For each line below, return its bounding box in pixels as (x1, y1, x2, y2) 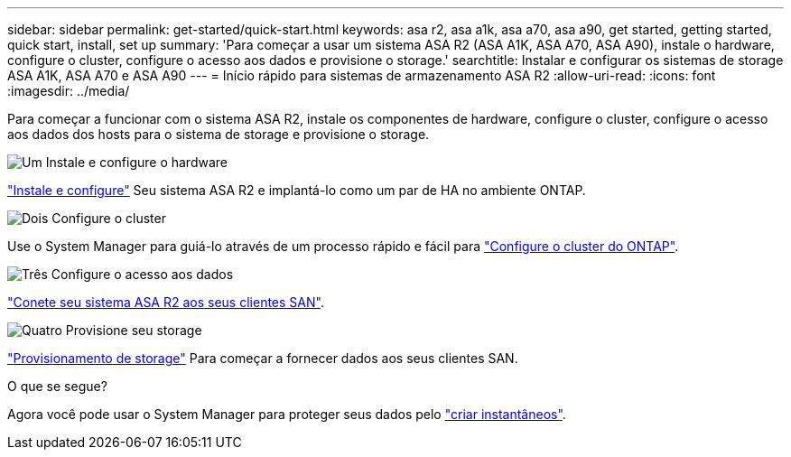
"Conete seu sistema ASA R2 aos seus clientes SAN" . (7, 294, 324, 310)
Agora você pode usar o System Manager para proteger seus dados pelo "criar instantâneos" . (7, 406, 566, 422)
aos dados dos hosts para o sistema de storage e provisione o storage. (7, 126, 430, 142)
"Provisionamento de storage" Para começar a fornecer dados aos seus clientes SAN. (7, 350, 518, 366)
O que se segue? (7, 378, 107, 394)
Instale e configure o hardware (45, 154, 228, 170)
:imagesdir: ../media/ (7, 83, 130, 98)
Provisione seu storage (65, 322, 202, 338)
